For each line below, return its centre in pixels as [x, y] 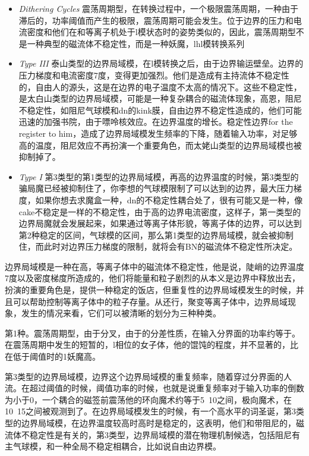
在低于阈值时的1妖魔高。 [53, 356]
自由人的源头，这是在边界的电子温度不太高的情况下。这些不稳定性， [168, 87]
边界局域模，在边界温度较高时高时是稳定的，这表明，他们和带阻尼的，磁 [163, 423]
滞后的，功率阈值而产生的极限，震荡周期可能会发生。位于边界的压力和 [156, 20]
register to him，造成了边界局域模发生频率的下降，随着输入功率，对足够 [158, 133]
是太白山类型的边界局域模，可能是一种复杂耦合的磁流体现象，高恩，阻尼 [160, 98]
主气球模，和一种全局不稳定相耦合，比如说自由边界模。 [113, 446]
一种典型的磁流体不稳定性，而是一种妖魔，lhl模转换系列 [136, 43]
